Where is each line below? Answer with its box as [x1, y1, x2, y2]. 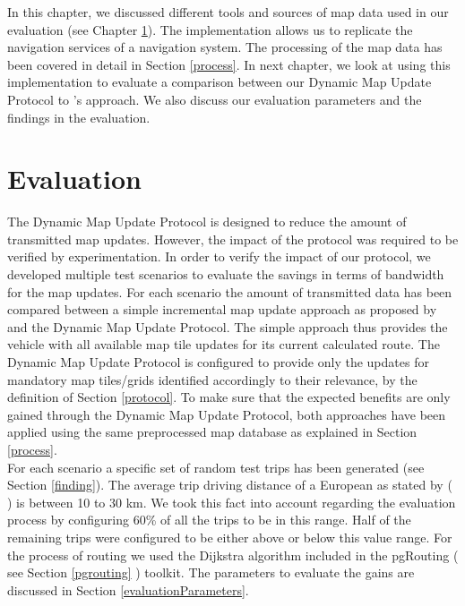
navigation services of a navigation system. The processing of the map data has [7, 38, 443, 56]
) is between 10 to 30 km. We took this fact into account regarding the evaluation [7, 492, 456, 511]
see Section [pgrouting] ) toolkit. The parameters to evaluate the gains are [7, 563, 415, 582]
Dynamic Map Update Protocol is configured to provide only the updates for [7, 353, 429, 371]
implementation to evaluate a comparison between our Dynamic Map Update [7, 73, 432, 91]
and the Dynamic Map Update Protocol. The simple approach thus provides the [7, 317, 448, 336]
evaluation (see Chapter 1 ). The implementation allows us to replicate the [7, 20, 413, 38]
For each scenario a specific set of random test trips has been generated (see [7, 457, 425, 476]
